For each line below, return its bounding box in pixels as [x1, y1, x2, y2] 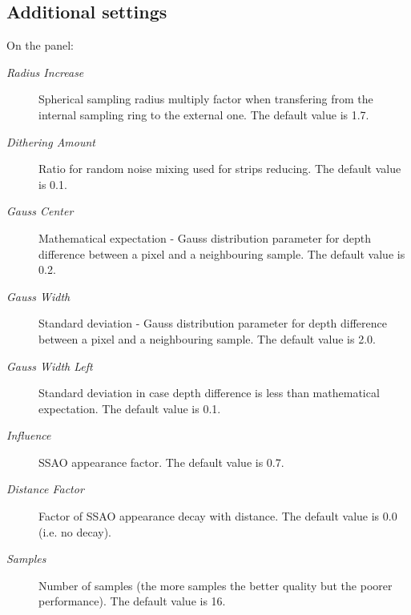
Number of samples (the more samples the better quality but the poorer [38, 577, 393, 593]
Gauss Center [6, 203, 74, 219]
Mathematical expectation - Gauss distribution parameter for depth [38, 229, 372, 246]
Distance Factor [6, 480, 84, 497]
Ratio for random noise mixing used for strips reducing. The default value [38, 160, 401, 177]
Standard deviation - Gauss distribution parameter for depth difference [38, 315, 388, 332]
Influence [6, 427, 51, 444]
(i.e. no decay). [38, 523, 111, 540]
